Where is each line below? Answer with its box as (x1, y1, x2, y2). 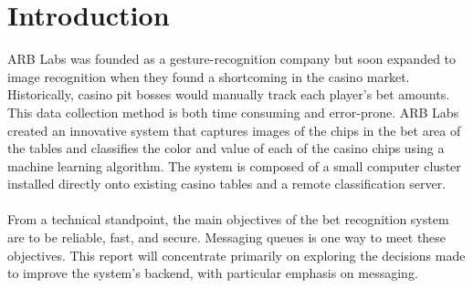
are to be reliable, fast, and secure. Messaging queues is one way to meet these (7, 228, 447, 247)
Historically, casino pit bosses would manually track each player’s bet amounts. (7, 85, 450, 104)
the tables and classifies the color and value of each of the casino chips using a (7, 139, 445, 158)
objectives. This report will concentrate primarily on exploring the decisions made (7, 245, 466, 264)
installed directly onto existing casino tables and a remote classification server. (7, 174, 447, 193)
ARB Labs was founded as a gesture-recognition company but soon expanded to (7, 49, 457, 68)
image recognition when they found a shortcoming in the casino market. (7, 67, 410, 86)
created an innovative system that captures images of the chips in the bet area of (7, 120, 461, 139)
